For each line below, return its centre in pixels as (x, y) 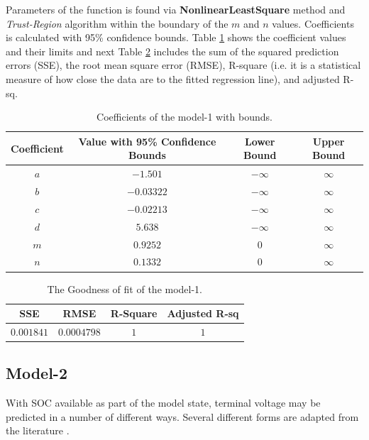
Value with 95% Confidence (147, 141)
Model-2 (37, 373)
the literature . (38, 430)
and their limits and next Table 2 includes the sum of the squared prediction (172, 51)
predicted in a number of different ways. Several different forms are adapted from (182, 416)
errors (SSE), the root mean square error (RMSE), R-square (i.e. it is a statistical (183, 65)
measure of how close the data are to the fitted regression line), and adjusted (173, 78)
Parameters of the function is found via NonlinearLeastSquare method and (176, 9)
